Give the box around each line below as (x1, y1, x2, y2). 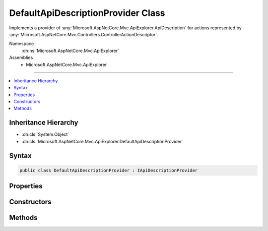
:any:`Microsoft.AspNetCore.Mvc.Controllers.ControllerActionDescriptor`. (9, 31, 158, 37)
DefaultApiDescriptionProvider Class (9, 7, 166, 18)
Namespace (9, 41, 34, 47)
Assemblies (9, 55, 33, 60)
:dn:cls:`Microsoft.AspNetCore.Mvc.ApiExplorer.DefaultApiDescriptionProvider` (21, 138, 184, 144)
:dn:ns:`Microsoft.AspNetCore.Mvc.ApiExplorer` (21, 48, 119, 54)
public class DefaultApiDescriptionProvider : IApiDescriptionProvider (19, 168, 198, 173)
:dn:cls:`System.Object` (21, 131, 69, 137)
